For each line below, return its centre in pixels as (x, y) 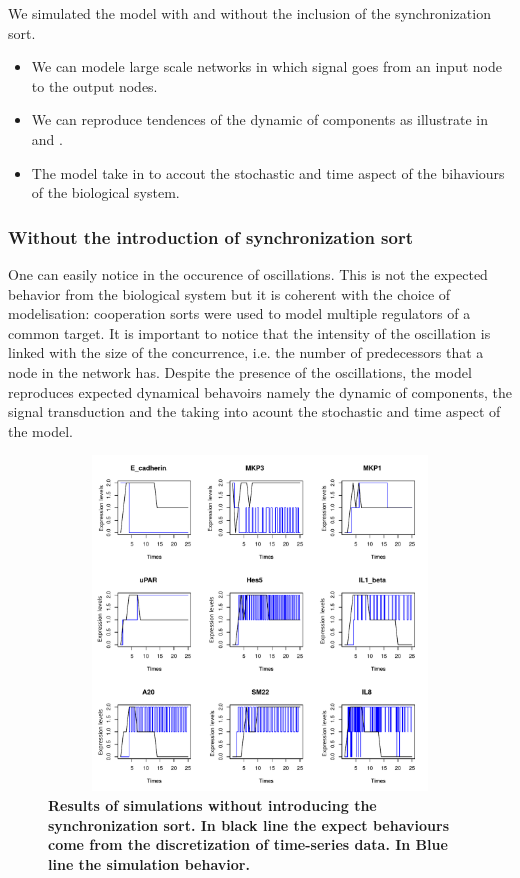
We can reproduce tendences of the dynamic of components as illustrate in (259, 119)
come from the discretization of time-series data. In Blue (248, 844)
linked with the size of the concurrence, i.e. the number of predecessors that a (246, 352)
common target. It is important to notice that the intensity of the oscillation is (249, 332)
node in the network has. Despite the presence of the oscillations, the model (240, 371)
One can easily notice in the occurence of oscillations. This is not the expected (248, 273)
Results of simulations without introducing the (212, 804)
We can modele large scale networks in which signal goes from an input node (266, 66)
